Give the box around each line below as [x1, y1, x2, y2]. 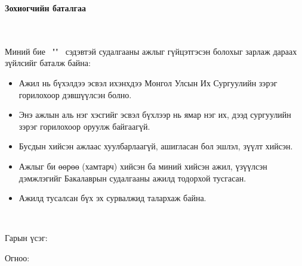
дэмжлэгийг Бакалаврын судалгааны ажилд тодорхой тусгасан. [19, 171, 246, 184]
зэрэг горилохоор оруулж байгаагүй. [19, 120, 150, 132]
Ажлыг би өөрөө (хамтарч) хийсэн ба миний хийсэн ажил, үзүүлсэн [19, 159, 267, 172]
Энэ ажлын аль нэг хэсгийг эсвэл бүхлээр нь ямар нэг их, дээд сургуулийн [19, 108, 291, 121]
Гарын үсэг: [5, 231, 48, 244]
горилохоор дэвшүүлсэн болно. [19, 88, 132, 101]
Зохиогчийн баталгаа [5, 2, 86, 14]
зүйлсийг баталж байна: [5, 57, 91, 69]
